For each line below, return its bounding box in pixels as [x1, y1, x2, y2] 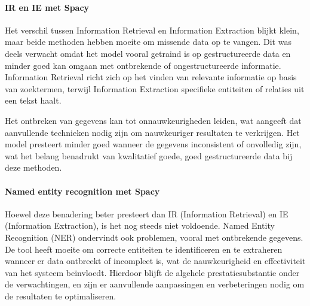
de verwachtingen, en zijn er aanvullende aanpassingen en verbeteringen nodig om [5, 278, 305, 290]
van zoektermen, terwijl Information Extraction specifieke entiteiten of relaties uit [5, 82, 305, 95]
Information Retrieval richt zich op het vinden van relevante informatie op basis [5, 71, 297, 83]
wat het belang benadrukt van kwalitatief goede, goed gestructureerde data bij [5, 149, 293, 162]
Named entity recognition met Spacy [5, 184, 160, 197]
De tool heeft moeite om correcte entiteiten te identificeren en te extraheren [5, 243, 283, 255]
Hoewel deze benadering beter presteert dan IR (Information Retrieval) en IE [5, 207, 288, 220]
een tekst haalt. [5, 94, 62, 107]
